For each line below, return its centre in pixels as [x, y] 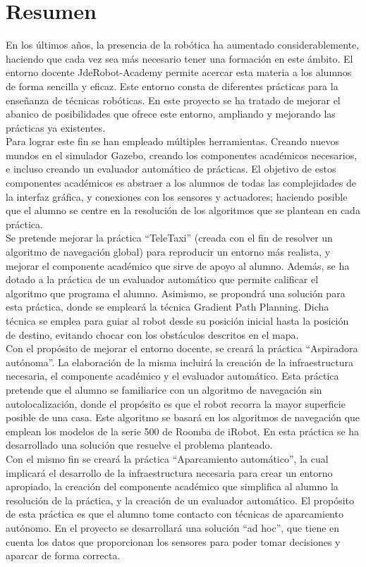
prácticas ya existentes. [56, 127]
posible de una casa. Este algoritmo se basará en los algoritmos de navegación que [183, 417]
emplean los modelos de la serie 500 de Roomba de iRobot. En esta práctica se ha [183, 431]
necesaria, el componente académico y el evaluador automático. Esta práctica [172, 376]
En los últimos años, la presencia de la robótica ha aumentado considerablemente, [183, 45]
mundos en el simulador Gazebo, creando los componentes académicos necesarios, [182, 155]
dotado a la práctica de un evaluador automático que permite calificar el [162, 279]
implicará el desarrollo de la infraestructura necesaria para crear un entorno [169, 472]
